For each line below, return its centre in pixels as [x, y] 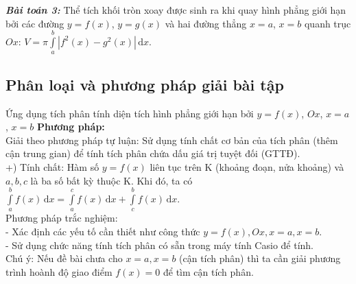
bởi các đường [35, 23]
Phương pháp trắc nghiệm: [62, 218]
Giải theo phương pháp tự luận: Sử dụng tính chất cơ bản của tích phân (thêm [172, 140]
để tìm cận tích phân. [208, 271]
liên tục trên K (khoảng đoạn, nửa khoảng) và [247, 166]
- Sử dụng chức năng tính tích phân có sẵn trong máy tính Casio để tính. [160, 245]
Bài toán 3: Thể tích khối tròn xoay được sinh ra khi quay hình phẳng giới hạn [176, 10]
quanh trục [328, 23]
